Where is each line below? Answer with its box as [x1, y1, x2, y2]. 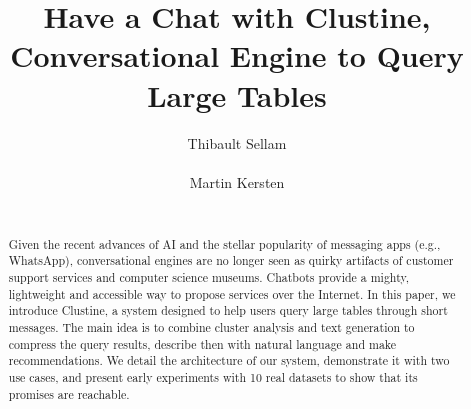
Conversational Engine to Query [10, 35, 464, 76]
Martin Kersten [189, 171, 285, 192]
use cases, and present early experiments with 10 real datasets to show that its [8, 368, 418, 385]
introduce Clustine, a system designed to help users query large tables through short [8, 302, 448, 319]
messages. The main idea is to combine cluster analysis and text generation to [8, 318, 415, 335]
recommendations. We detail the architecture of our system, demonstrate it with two [8, 352, 450, 369]
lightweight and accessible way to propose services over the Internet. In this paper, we [8, 285, 456, 302]
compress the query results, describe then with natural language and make [8, 335, 397, 352]
